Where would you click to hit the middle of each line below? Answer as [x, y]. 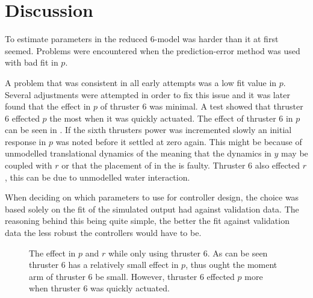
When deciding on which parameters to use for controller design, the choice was [152, 197]
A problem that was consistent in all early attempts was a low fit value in [141, 82]
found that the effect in [48, 106]
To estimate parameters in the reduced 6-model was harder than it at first [142, 39]
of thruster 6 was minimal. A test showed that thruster [202, 106]
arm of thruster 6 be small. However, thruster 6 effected [132, 276]
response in [26, 141]
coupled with [29, 165]
